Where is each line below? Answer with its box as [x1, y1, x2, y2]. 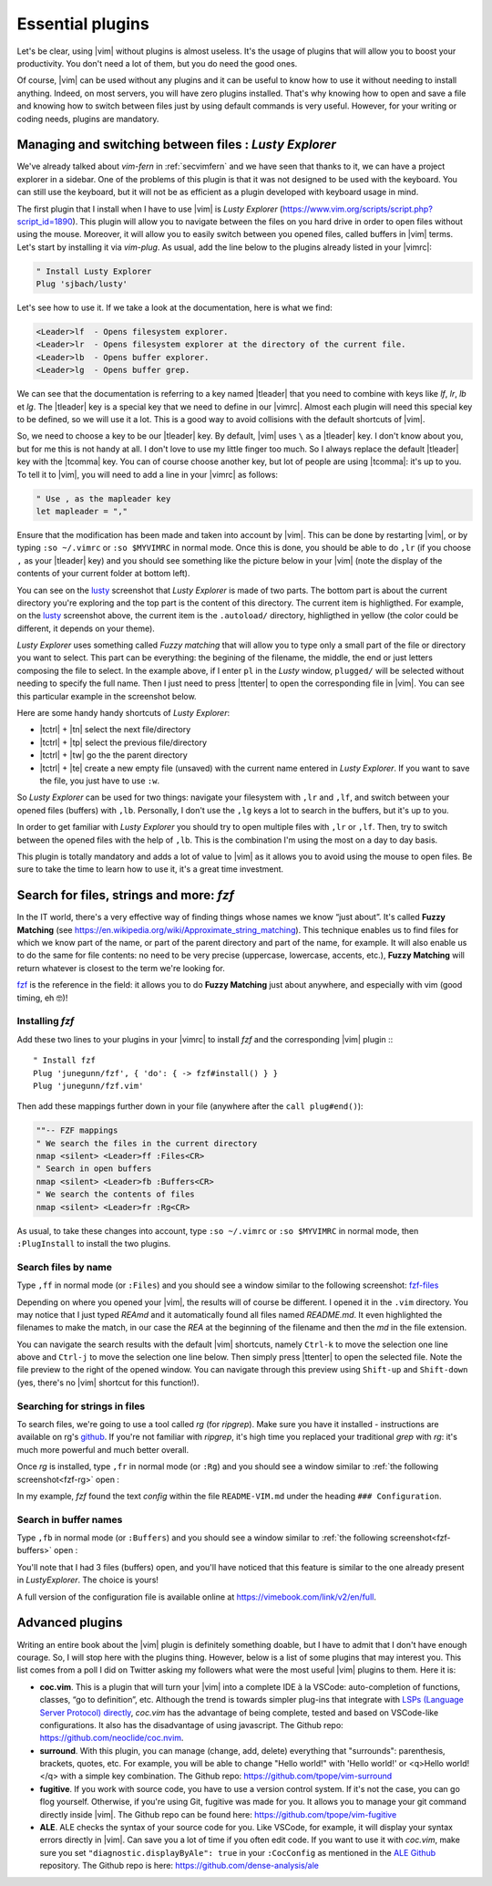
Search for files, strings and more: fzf [16, 887, 235, 903]
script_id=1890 [16, 215, 73, 227]
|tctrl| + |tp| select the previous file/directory [39, 737, 208, 748]
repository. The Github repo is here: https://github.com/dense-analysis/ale [39, 1860, 319, 1871]
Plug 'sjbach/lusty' [36, 279, 128, 289]
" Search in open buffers [36, 1164, 152, 1174]
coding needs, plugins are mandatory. [16, 113, 159, 124]
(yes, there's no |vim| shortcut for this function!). [16, 1377, 200, 1388]
